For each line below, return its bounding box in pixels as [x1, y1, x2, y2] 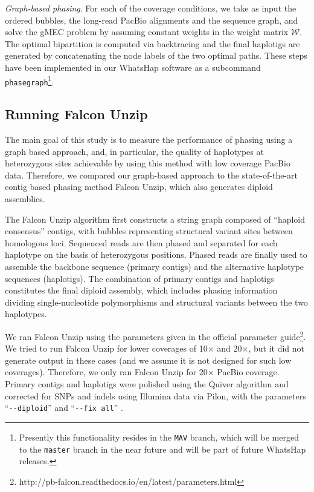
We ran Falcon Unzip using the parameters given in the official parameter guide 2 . [5, 328, 306, 343]
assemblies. [5, 192, 45, 205]
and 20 [217, 342, 242, 355]
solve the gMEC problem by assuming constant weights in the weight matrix [5, 25, 289, 38]
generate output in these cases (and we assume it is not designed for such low [5, 353, 292, 366]
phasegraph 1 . [5, 73, 54, 88]
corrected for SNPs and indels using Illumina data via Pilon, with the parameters [5, 389, 306, 402]
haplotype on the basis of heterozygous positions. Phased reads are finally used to [5, 248, 307, 261]
